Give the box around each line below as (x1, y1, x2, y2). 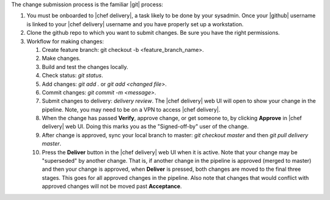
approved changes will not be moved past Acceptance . (42, 183, 182, 190)
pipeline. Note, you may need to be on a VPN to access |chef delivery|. (42, 105, 221, 113)
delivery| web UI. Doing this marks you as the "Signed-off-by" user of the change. (42, 123, 249, 130)
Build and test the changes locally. (42, 63, 128, 70)
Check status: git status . (42, 72, 103, 79)
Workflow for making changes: (26, 37, 104, 45)
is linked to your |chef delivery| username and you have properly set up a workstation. (26, 20, 244, 27)
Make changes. (42, 55, 81, 62)
